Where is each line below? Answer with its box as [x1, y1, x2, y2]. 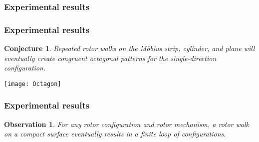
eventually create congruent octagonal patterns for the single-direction [4, 52, 217, 63]
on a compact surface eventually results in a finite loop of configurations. [4, 128, 226, 139]
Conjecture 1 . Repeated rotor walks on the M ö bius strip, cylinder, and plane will [4, 43, 255, 53]
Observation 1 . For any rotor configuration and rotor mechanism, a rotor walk [4, 118, 250, 129]
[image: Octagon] [4, 80, 61, 87]
